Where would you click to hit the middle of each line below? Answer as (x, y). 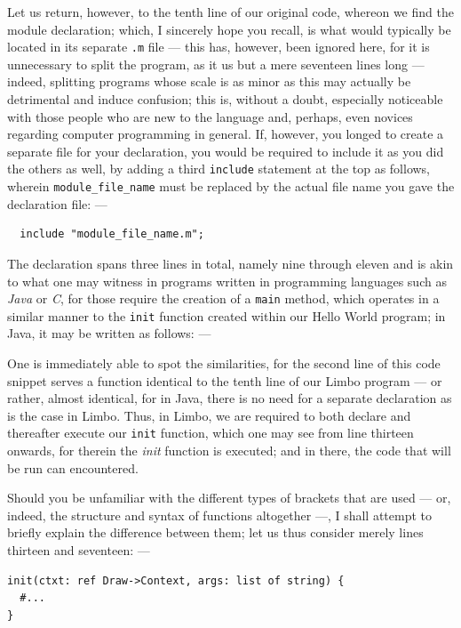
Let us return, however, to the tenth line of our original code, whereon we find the (230, 12)
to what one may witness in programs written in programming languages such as (227, 281)
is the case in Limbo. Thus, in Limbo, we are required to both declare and (209, 415)
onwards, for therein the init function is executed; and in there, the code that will (229, 451)
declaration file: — (57, 203)
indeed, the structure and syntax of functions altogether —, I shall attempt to (220, 515)
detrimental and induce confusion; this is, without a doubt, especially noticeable (225, 99)
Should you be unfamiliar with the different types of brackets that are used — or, (229, 498)
